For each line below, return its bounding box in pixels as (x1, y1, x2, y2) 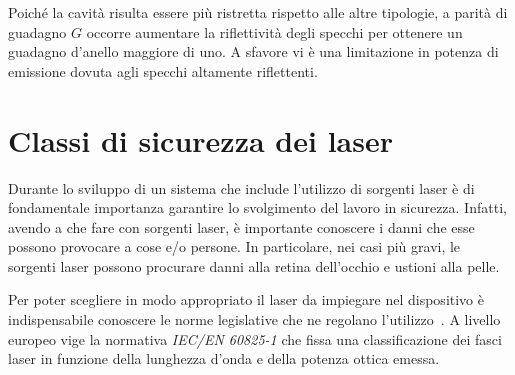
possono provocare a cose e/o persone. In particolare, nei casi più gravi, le (8, 236, 461, 257)
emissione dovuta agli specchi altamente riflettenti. (8, 60, 318, 81)
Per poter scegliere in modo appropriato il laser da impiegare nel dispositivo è (8, 289, 484, 310)
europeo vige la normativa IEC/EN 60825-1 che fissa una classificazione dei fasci (8, 328, 502, 349)
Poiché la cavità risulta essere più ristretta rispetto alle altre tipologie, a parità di (8, 2, 508, 22)
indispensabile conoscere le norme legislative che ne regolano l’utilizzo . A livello (8, 309, 501, 330)
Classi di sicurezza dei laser (8, 119, 393, 160)
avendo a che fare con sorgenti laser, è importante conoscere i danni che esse (8, 216, 475, 237)
